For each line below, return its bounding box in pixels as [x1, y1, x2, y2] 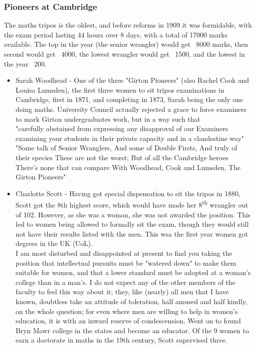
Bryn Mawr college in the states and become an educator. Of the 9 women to [15, 325, 249, 335]
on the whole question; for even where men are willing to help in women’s [15, 306, 238, 316]
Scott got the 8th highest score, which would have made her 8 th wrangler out [15, 198, 248, 209]
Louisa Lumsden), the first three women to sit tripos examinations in [15, 84, 224, 95]
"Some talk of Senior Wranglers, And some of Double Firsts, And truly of [15, 142, 237, 153]
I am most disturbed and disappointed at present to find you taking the [15, 247, 232, 258]
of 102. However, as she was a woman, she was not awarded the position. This [15, 209, 251, 219]
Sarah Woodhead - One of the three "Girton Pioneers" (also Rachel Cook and [15, 75, 249, 85]
